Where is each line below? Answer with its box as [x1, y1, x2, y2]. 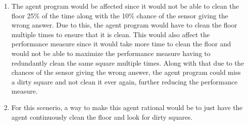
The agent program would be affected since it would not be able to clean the [11, 1, 239, 11]
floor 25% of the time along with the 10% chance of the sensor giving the [11, 10, 228, 20]
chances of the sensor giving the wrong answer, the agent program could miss [11, 67, 241, 77]
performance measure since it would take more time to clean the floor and [11, 39, 231, 49]
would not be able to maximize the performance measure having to [11, 48, 211, 58]
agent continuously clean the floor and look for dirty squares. [11, 111, 193, 122]
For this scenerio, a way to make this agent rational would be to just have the [11, 102, 243, 112]
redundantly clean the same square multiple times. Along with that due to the [11, 57, 244, 68]
